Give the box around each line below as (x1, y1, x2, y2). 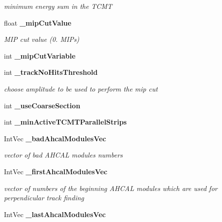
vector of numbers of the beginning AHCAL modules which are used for (4, 183, 218, 193)
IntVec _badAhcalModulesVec (4, 133, 107, 143)
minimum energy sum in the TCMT (4, 1, 112, 11)
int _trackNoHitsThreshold (4, 67, 98, 77)
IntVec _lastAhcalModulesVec (4, 209, 106, 219)
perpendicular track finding (4, 192, 84, 203)
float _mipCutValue (4, 17, 72, 28)
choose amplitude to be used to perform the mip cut (4, 83, 158, 94)
